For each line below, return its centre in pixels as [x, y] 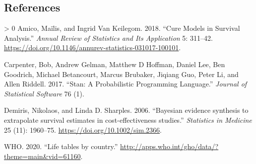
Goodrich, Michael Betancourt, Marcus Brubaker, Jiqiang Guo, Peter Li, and [121, 74]
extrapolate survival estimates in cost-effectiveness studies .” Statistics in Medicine [128, 120]
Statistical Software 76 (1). [44, 93]
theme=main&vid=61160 [42, 156]
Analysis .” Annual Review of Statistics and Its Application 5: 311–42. [108, 38]
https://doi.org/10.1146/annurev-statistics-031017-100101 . [93, 47]
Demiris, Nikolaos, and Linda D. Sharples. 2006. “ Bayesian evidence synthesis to [126, 110]
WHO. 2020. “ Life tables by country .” [61, 146]
